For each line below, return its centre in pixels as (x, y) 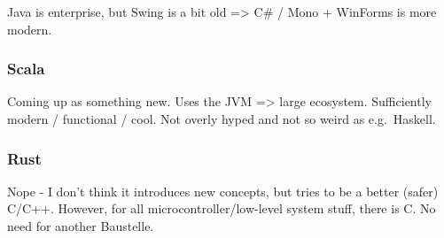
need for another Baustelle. (81, 226)
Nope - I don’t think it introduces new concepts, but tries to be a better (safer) (223, 191)
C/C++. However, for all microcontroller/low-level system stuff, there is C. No (222, 208)
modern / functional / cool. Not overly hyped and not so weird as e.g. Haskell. (222, 119)
